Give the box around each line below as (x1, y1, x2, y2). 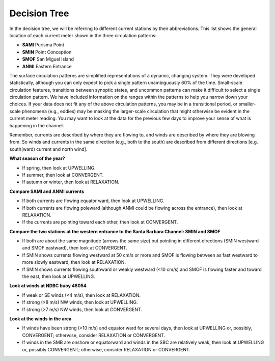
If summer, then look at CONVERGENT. (22, 172, 104, 178)
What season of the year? (9, 155, 66, 161)
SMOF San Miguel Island (22, 56, 74, 62)
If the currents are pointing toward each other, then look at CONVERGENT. (22, 219, 178, 225)
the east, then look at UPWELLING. (22, 273, 95, 280)
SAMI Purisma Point (22, 42, 65, 48)
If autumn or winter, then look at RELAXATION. (22, 179, 120, 185)
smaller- (238, 101, 256, 107)
